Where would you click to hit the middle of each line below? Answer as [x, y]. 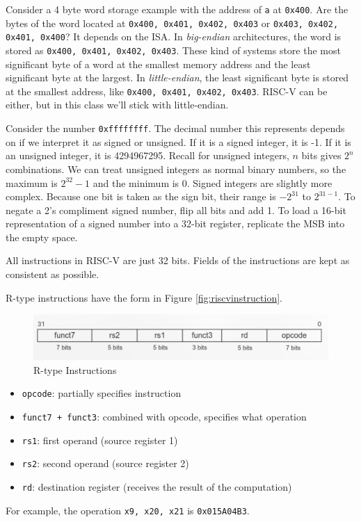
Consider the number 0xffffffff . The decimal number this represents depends [175, 128]
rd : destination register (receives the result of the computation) [157, 487]
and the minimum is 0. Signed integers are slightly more [212, 182]
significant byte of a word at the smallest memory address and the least [158, 64]
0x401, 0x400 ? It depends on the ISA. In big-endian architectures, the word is [174, 36]
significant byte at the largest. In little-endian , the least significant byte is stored [177, 78]
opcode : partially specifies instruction [102, 393]
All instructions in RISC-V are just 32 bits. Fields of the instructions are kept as [178, 260]
